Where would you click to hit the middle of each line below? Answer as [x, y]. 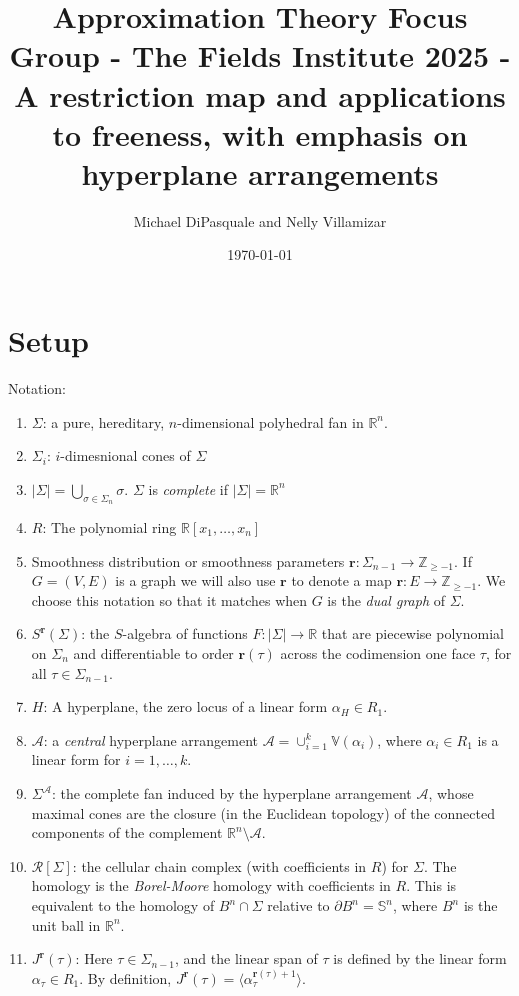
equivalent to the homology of [123, 905]
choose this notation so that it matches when [169, 599]
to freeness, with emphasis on [260, 133]
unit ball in [66, 924]
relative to [298, 905]
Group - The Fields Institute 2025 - [260, 55]
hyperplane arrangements [260, 172]
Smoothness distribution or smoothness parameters [188, 560]
